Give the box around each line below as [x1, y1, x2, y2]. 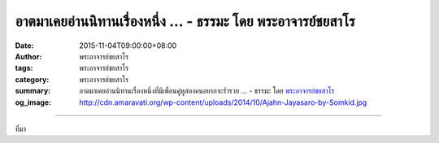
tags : [15, 63, 33, 73]
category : [15, 74, 50, 84]
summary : [15, 86, 51, 96]
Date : [15, 41, 34, 50]
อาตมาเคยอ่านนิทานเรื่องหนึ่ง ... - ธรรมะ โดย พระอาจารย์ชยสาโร [15, 12, 355, 30]
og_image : [15, 97, 52, 107]
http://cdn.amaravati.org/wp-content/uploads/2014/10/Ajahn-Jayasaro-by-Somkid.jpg [79, 97, 367, 107]
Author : [15, 51, 42, 61]
